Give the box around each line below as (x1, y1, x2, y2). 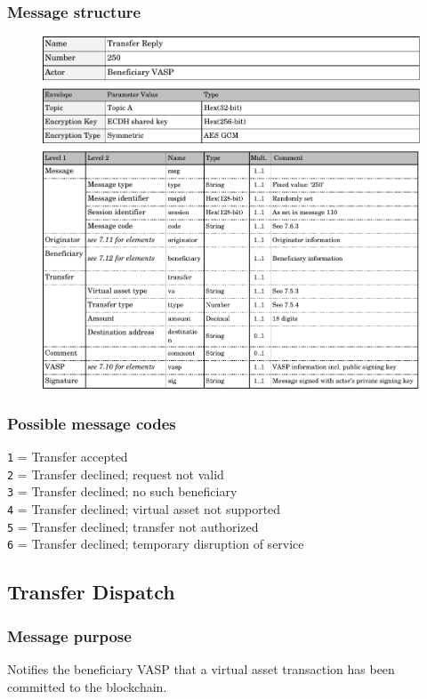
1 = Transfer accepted (7, 446, 128, 465)
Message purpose (7, 624, 132, 647)
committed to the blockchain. (7, 677, 167, 695)
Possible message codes (7, 412, 176, 434)
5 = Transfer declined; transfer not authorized (7, 517, 259, 535)
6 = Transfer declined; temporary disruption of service (7, 534, 304, 553)
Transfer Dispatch (7, 578, 175, 606)
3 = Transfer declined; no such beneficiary (7, 482, 238, 501)
